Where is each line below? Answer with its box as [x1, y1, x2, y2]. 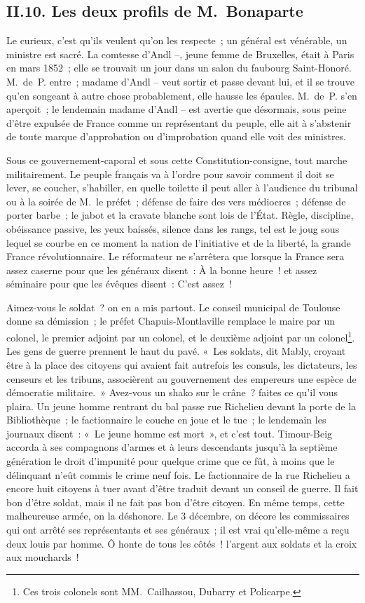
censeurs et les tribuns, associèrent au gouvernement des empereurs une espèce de [6, 371, 357, 386]
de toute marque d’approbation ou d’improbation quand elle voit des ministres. [6, 129, 347, 144]
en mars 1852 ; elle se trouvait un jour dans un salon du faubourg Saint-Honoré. [6, 60, 352, 75]
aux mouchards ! [6, 550, 79, 564]
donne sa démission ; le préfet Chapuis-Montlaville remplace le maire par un [6, 313, 336, 328]
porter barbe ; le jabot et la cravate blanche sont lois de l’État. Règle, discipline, [6, 208, 354, 222]
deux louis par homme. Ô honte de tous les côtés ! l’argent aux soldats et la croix [6, 536, 357, 550]
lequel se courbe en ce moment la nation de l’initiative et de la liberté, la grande [6, 235, 351, 250]
